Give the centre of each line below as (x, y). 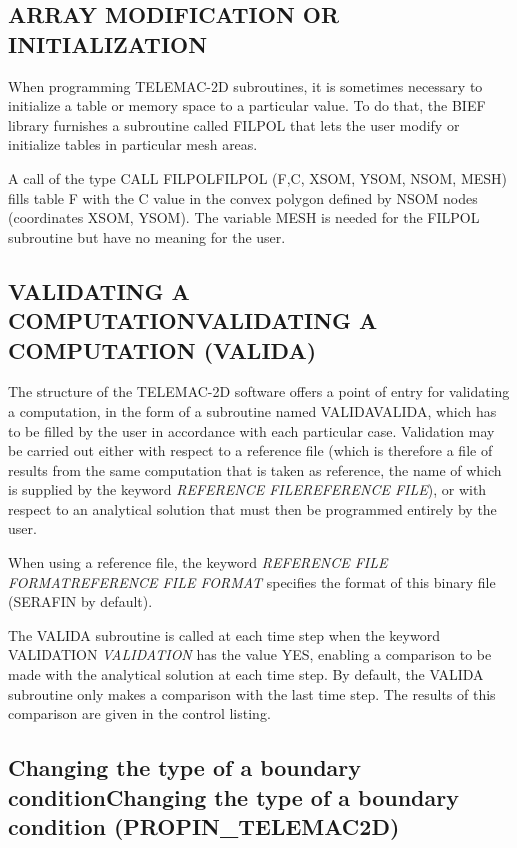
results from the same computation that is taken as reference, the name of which (255, 469)
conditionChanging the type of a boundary (233, 796)
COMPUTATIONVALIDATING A (193, 320)
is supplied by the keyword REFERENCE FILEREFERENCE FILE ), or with (247, 489)
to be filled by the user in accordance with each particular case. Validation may (251, 430)
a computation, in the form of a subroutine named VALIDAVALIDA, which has (252, 410)
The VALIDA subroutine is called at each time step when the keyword (224, 634)
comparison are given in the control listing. (139, 713)
